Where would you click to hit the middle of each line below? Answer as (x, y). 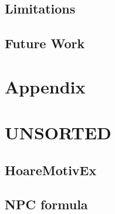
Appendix (45, 86)
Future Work (45, 43)
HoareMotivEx (51, 170)
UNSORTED (58, 133)
